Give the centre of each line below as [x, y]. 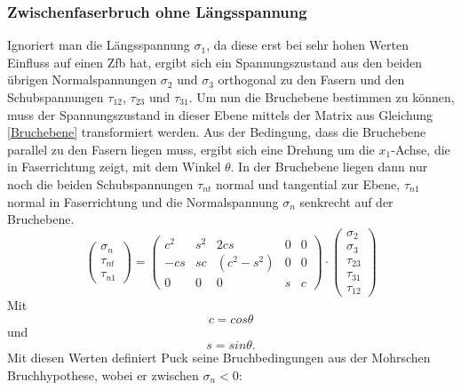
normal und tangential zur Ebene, [308, 183]
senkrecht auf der [346, 201]
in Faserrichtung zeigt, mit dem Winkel [114, 167]
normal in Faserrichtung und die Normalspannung [143, 201]
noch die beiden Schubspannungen [100, 183]
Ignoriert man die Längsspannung [99, 45]
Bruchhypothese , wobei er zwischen [103, 375]
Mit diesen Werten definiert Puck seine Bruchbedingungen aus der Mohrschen [219, 358]
